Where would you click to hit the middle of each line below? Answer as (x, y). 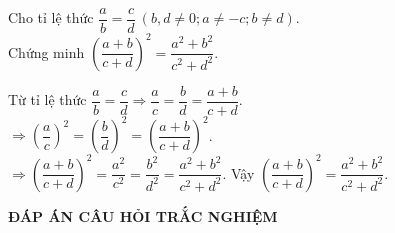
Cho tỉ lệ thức (51, 17)
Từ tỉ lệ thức (47, 99)
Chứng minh (46, 51)
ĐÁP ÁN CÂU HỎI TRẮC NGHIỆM (143, 215)
